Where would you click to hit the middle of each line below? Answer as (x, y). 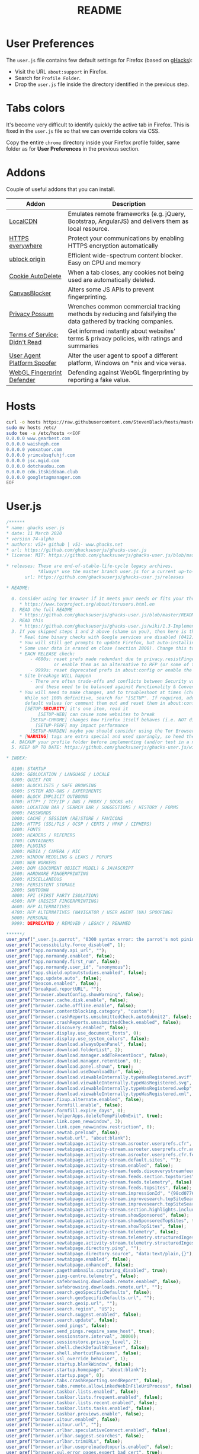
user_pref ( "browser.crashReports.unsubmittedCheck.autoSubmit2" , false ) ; (99, 1017)
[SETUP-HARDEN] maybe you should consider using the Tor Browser (112, 731)
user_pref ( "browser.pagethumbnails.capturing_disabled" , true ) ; (87, 1270)
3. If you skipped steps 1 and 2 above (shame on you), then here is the (104, 632)
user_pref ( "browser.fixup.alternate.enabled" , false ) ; (75, 1099)
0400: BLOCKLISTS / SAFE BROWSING (54, 785)
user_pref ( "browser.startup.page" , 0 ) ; (55, 1375)
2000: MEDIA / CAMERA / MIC (46, 852)
